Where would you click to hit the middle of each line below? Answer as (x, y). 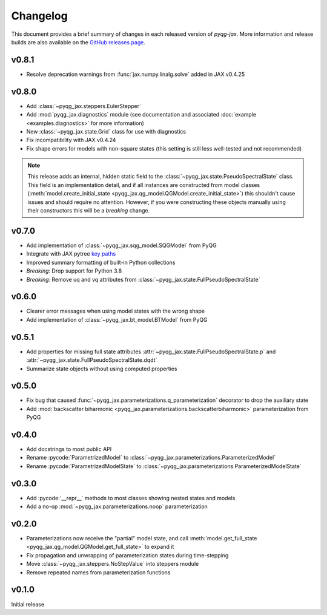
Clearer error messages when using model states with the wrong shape (116, 311)
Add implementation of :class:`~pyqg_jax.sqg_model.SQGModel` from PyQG (122, 245)
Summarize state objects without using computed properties (102, 369)
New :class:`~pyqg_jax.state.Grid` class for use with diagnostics (106, 131)
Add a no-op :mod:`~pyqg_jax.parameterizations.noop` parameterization (117, 506)
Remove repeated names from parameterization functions (98, 572)
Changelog (39, 16)
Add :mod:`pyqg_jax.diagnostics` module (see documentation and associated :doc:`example (141, 115)
